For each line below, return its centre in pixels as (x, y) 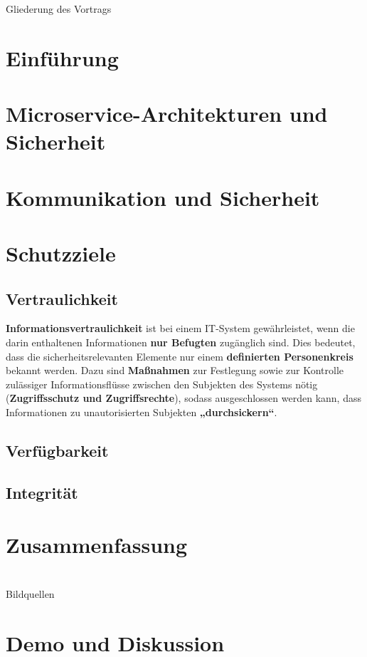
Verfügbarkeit (57, 451)
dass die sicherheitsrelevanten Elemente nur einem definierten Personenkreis (180, 356)
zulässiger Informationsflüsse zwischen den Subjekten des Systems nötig (162, 384)
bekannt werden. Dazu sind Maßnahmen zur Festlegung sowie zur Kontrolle (175, 370)
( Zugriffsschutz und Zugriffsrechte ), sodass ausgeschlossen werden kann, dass (183, 398)
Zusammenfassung (97, 545)
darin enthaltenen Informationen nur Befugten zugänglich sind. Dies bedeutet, (181, 342)
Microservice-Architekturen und (167, 114)
